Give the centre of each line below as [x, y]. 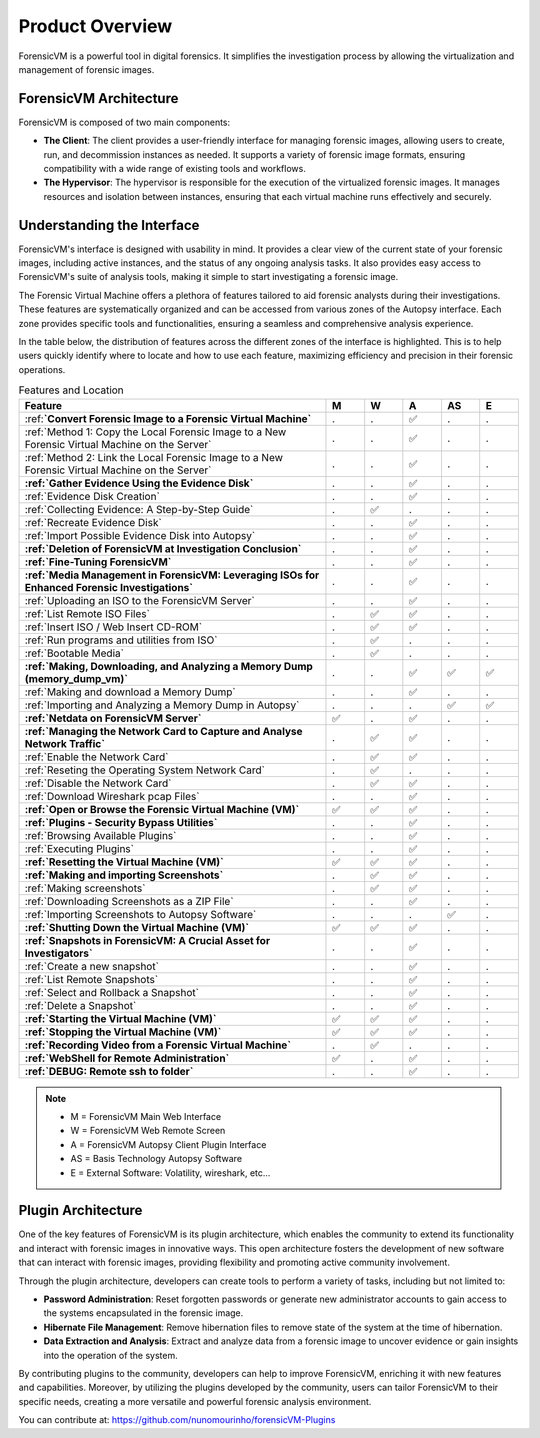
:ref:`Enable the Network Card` [96, 757]
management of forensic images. [86, 69]
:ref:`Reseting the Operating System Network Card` [144, 770]
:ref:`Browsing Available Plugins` [100, 835]
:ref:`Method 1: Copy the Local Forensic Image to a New [155, 432]
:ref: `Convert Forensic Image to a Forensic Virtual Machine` [168, 418]
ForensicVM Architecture [98, 98]
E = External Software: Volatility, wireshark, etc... [170, 1172]
